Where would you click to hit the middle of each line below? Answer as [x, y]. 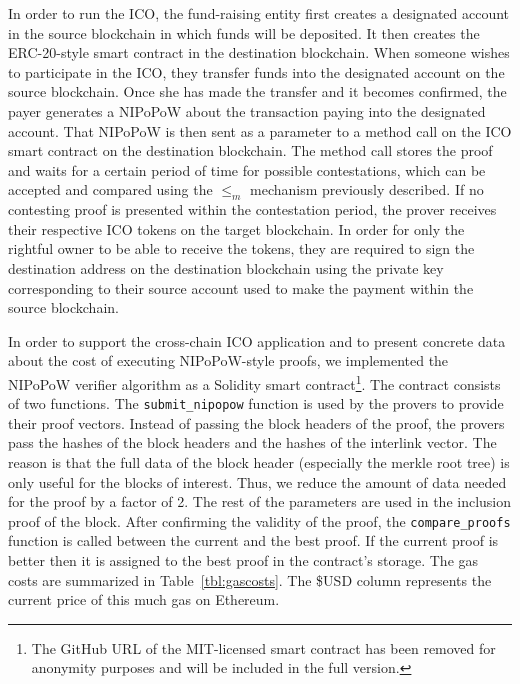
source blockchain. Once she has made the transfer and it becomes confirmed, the [257, 91]
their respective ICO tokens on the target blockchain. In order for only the [236, 228]
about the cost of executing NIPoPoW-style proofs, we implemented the [228, 360]
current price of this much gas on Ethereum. [144, 599]
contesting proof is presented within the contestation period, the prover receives [252, 209]
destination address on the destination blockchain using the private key [226, 267]
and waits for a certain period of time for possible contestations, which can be [247, 169]
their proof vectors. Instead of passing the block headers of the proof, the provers [256, 422]
